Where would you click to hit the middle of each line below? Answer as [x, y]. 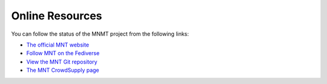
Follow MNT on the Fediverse [63, 53]
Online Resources [57, 16]
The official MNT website [58, 45]
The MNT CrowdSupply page [63, 70]
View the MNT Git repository [62, 62]
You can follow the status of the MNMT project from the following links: [100, 34]
